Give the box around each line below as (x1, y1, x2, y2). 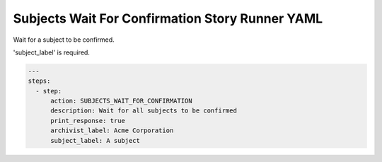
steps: (28, 77, 51, 85)
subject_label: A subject (50, 137, 141, 144)
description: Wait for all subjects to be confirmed (50, 107, 237, 115)
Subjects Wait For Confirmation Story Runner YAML (13, 11, 323, 26)
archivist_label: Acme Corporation (50, 127, 174, 134)
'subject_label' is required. (13, 48, 90, 57)
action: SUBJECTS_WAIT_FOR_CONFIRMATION (50, 97, 192, 105)
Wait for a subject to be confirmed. (13, 35, 115, 44)
